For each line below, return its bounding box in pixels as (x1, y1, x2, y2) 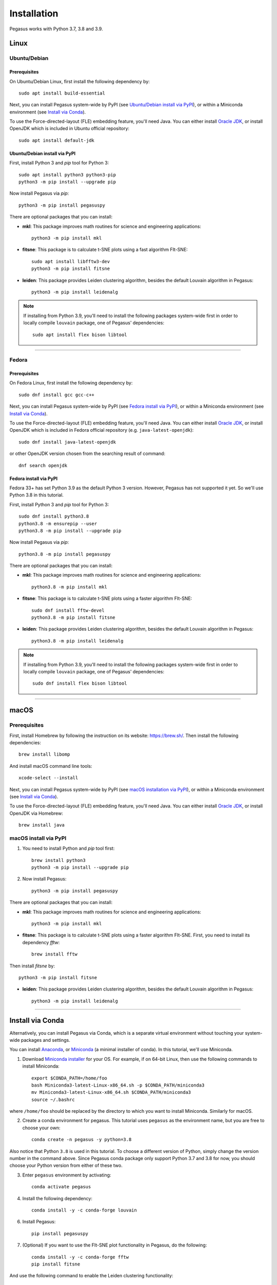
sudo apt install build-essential (18, 90, 105, 96)
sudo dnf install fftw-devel (31, 607, 105, 613)
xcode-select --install (18, 775, 78, 781)
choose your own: (22, 1125, 61, 1131)
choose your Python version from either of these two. (9, 1162, 123, 1169)
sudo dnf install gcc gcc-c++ (18, 392, 95, 398)
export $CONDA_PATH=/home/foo (31, 1075, 108, 1081)
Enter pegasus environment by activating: (22, 1172, 111, 1178)
